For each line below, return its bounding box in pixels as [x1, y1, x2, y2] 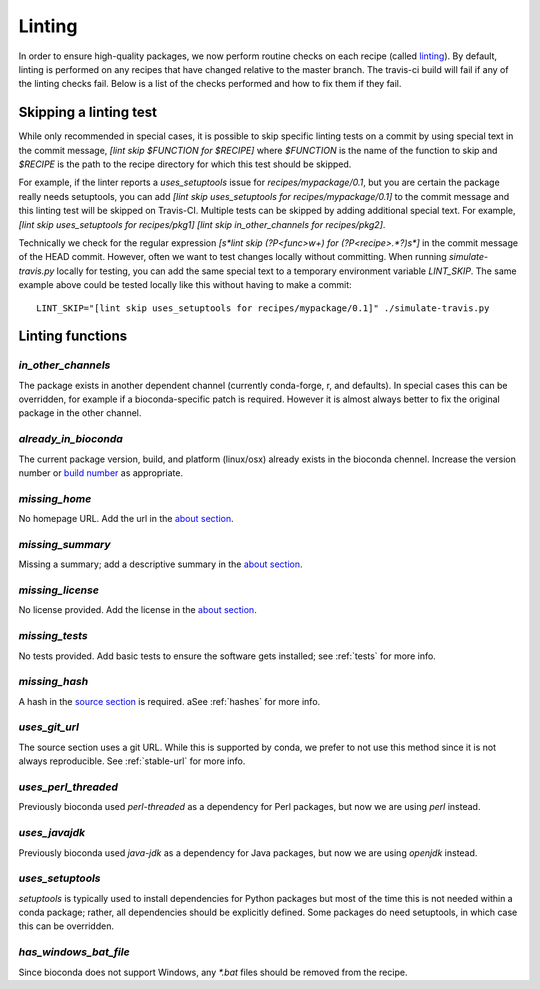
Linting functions [18, 328, 128, 345]
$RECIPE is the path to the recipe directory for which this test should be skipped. [18, 158, 352, 170]
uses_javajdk [18, 826, 86, 840]
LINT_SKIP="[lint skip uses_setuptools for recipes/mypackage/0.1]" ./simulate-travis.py [36, 302, 490, 314]
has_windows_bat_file [18, 945, 130, 959]
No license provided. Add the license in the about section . [18, 604, 257, 616]
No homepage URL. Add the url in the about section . [18, 513, 234, 525]
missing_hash [18, 675, 89, 689]
